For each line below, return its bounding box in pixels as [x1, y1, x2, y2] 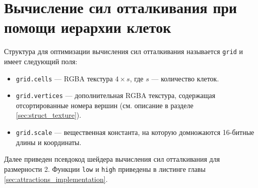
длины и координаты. [16, 136, 82, 147]
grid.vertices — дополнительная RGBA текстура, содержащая [16, 90, 216, 101]
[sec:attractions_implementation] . [4, 173, 108, 184]
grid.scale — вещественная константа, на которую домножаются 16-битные [16, 127, 254, 137]
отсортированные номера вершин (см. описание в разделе [16, 100, 193, 110]
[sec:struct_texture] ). [16, 110, 82, 120]
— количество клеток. [151, 73, 219, 83]
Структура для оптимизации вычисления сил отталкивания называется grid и [4, 46, 243, 57]
